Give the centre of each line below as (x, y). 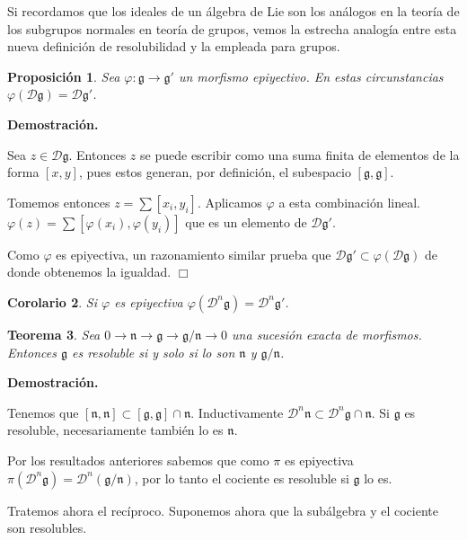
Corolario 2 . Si (52, 301)
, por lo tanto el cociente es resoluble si (242, 478)
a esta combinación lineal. (349, 202)
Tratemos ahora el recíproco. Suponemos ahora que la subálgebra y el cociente (223, 510)
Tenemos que (43, 412)
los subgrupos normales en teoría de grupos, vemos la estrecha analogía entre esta (232, 28)
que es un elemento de (246, 221)
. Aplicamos (229, 202)
